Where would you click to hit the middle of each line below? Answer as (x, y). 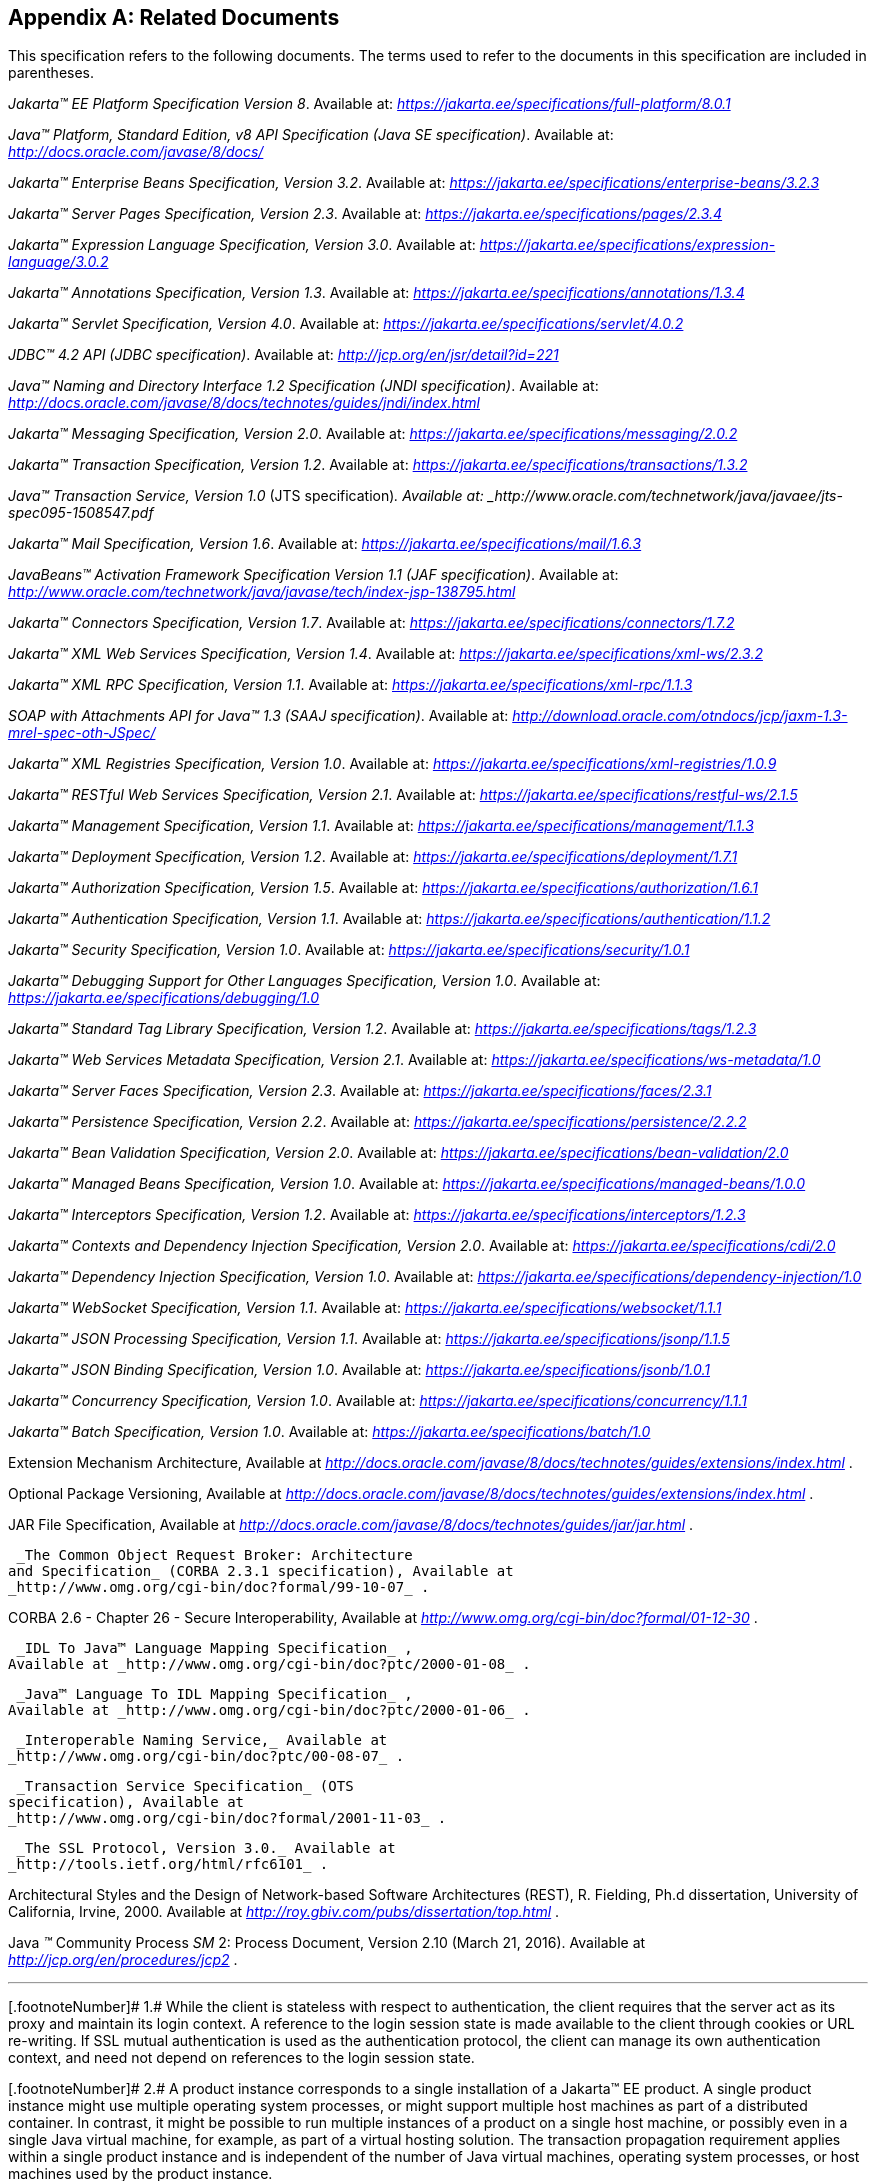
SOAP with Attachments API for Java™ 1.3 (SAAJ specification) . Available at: (258, 716)
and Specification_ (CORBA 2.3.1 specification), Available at (261, 1571)
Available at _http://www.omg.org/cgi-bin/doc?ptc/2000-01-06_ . (269, 1710)
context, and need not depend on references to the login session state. (241, 2058)
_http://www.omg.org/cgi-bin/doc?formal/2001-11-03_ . (227, 1818)
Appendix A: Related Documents (174, 17)
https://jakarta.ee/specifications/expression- (627, 245)
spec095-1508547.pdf (81, 513)
